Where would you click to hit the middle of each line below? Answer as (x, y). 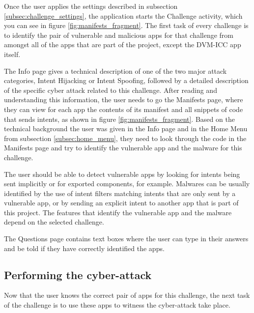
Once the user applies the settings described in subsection (91, 6)
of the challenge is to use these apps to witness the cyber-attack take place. (117, 305)
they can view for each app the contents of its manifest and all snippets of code (124, 109)
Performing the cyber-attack (78, 274)
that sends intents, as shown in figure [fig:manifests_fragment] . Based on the (119, 119)
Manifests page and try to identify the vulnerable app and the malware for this (123, 148)
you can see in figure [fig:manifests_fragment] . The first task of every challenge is (126, 25)
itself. (12, 54)
